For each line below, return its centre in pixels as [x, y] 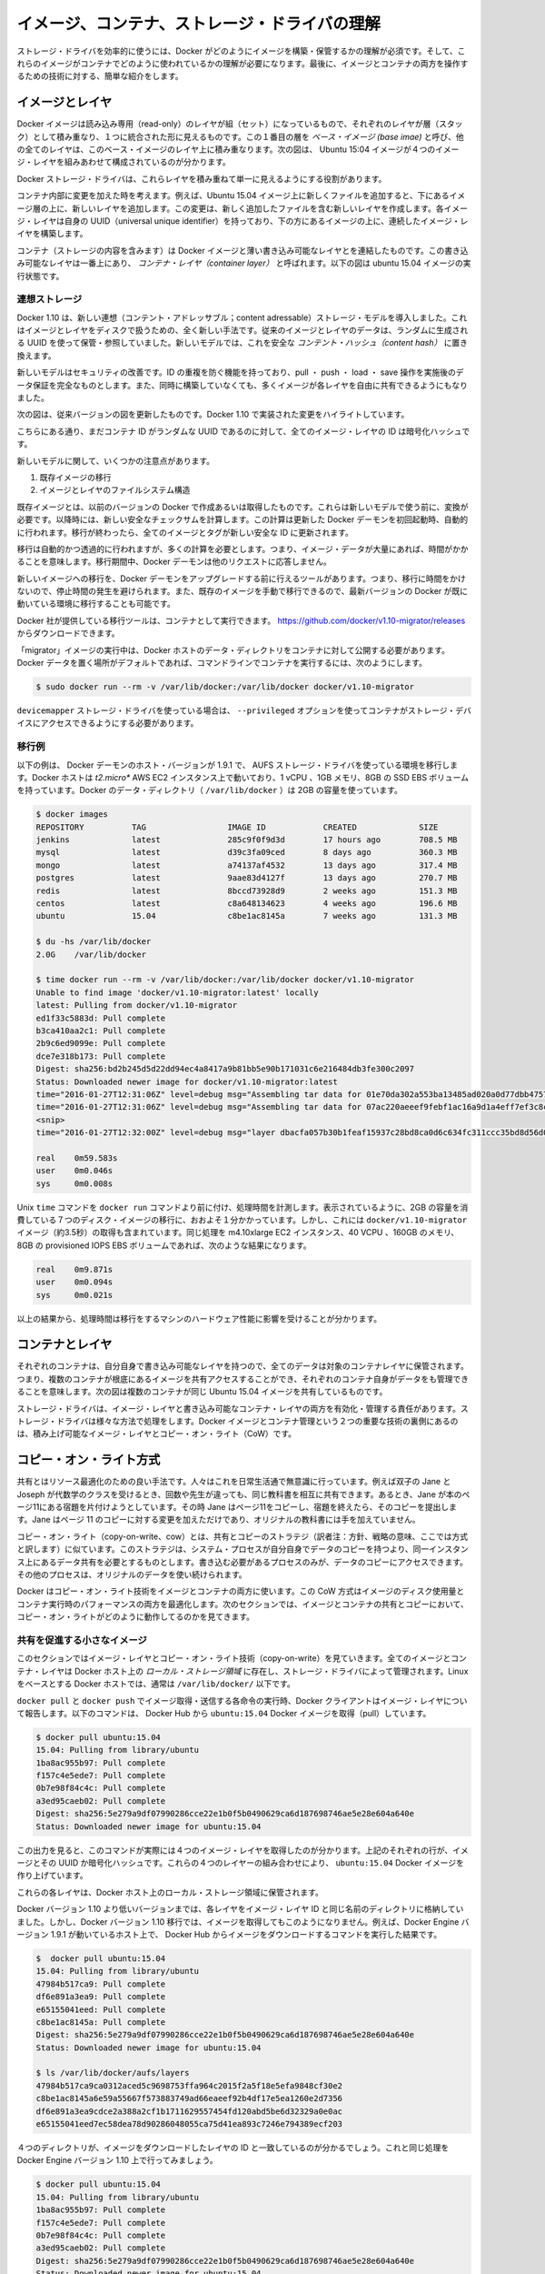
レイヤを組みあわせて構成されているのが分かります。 [131, 162]
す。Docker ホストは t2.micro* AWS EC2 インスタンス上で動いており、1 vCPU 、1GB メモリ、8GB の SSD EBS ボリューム [243, 777]
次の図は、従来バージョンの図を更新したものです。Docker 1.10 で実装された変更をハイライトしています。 [213, 415]
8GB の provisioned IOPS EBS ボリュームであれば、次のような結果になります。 [164, 1245]
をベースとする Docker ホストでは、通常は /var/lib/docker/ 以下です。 [156, 1684]
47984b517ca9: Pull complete [101, 1984]
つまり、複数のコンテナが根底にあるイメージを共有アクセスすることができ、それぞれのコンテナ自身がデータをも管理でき [243, 1379]
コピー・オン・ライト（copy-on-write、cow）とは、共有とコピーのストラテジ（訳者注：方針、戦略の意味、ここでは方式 [243, 1536]
